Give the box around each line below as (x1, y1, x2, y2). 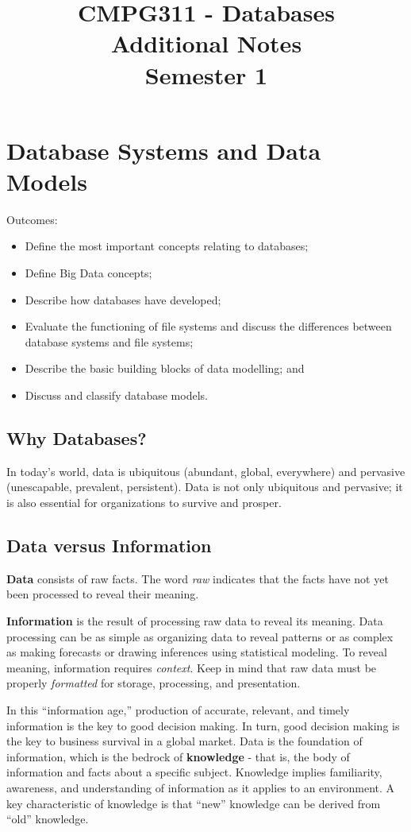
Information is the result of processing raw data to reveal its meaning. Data (6, 613, 383, 629)
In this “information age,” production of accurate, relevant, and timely (6, 701, 350, 718)
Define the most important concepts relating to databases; (25, 238, 309, 254)
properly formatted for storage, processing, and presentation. (6, 675, 301, 691)
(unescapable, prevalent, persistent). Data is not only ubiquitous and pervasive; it (6, 478, 403, 495)
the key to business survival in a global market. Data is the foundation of (6, 733, 363, 749)
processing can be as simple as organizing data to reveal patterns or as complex (6, 628, 394, 644)
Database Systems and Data (6, 134, 321, 166)
